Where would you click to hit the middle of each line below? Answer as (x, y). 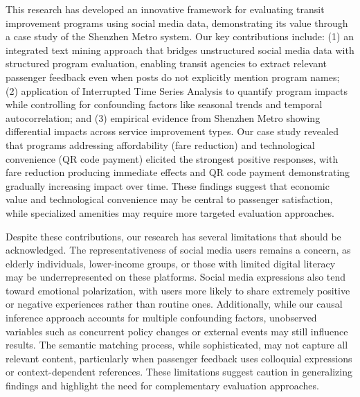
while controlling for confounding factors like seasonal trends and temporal (164, 104)
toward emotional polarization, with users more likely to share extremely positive (178, 290)
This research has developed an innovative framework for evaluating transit (165, 9)
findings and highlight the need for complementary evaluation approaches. (162, 386)
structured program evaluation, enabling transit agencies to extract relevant (166, 63)
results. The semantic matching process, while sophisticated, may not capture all (177, 345)
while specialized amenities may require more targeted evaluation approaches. (170, 212)
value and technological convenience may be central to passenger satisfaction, (169, 199)
